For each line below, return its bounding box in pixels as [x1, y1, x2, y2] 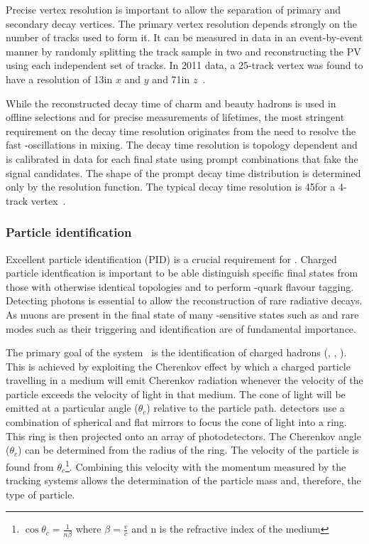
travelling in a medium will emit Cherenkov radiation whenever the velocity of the [6, 373, 363, 388]
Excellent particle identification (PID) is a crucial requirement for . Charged [6, 251, 337, 266]
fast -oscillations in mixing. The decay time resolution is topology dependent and [6, 137, 358, 152]
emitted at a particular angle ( [6, 400, 138, 415]
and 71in [152, 71, 190, 86]
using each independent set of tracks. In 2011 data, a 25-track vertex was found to [6, 58, 363, 73]
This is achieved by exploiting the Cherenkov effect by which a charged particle [6, 358, 351, 373]
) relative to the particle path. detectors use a [146, 400, 345, 415]
